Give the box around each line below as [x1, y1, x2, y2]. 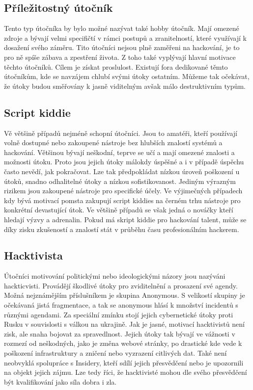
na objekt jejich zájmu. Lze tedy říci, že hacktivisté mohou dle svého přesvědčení [4, 367, 247, 377]
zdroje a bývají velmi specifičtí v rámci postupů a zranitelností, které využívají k [4, 32, 247, 43]
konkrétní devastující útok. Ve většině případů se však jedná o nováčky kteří [4, 205, 233, 215]
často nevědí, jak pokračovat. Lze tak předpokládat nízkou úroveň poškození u [4, 166, 240, 176]
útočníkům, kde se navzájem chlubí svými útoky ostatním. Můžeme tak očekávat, [4, 71, 250, 81]
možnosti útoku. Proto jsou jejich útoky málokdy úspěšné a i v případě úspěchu [4, 156, 244, 167]
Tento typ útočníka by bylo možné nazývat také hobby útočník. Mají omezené [4, 23, 239, 33]
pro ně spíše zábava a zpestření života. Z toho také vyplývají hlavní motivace [4, 52, 236, 62]
